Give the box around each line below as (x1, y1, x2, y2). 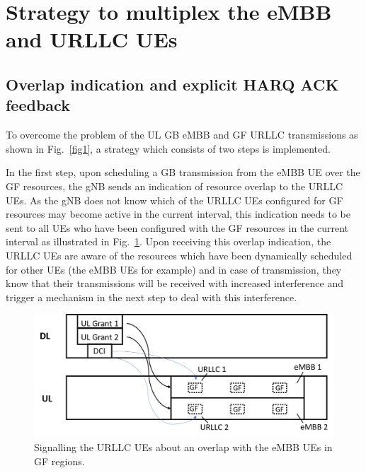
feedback (6, 94, 70, 116)
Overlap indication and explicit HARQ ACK (6, 73, 339, 95)
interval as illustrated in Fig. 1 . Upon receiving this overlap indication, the (6, 234, 331, 249)
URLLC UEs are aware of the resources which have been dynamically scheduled (6, 247, 353, 262)
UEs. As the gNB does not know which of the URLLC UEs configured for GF (6, 192, 343, 207)
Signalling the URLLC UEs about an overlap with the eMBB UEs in (34, 440, 333, 455)
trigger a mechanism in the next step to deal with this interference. (6, 289, 297, 304)
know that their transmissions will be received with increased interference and (6, 276, 343, 291)
